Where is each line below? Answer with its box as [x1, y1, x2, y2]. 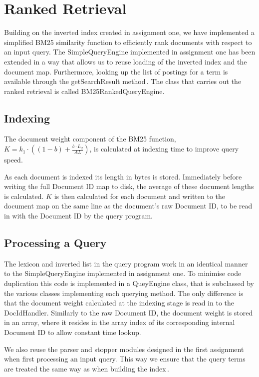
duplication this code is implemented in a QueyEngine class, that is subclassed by [4, 278, 254, 288]
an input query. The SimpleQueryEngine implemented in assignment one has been [4, 46, 256, 57]
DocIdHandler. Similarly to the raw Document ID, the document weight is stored [4, 307, 253, 317]
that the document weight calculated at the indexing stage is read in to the [4, 297, 235, 308]
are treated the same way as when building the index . [4, 363, 169, 373]
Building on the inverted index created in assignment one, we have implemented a [4, 27, 255, 37]
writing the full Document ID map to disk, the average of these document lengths [4, 181, 254, 191]
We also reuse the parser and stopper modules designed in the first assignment [4, 343, 244, 354]
